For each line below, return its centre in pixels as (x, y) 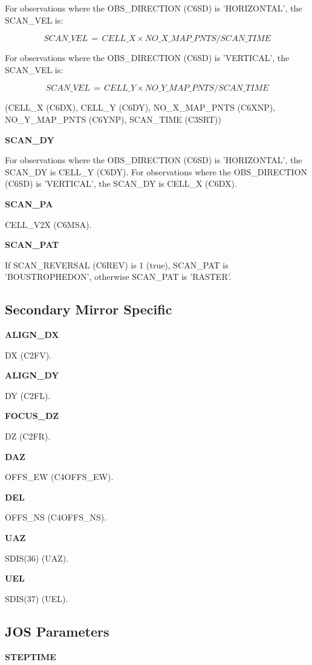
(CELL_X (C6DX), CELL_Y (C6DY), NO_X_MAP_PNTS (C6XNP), (140, 107)
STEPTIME (31, 656)
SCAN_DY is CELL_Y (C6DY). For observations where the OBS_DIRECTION (156, 171)
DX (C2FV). (28, 355)
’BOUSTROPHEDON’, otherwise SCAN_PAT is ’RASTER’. (118, 277)
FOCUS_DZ (32, 416)
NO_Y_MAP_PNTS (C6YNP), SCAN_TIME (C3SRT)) (113, 119)
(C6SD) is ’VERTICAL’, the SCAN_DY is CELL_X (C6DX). (121, 183)
